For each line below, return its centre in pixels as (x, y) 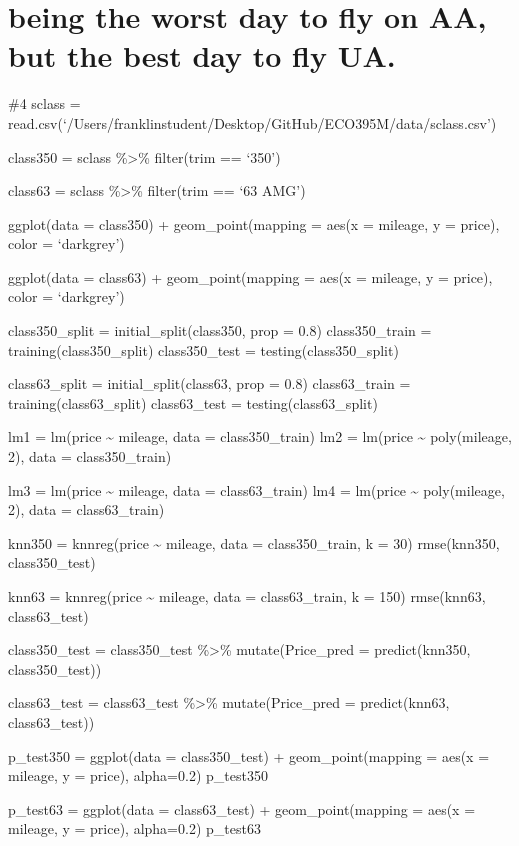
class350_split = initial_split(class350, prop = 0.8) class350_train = (220, 330)
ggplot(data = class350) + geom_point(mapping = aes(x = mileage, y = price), (254, 223)
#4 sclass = (44, 103)
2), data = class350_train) (90, 456)
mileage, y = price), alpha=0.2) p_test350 (138, 775)
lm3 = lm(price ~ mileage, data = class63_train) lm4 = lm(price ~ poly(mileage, (256, 489)
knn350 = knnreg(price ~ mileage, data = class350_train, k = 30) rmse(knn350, (254, 542)
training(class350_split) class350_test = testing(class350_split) (203, 349)
